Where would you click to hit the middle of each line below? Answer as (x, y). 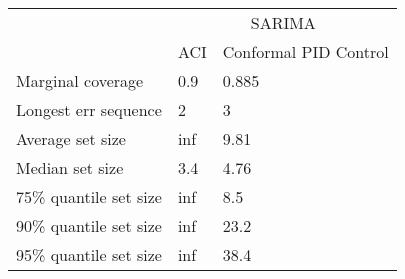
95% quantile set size (89, 254)
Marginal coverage (80, 80)
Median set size (70, 167)
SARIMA (283, 22)
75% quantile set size (89, 196)
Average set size (71, 138)
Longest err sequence (89, 109)
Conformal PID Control (305, 51)
